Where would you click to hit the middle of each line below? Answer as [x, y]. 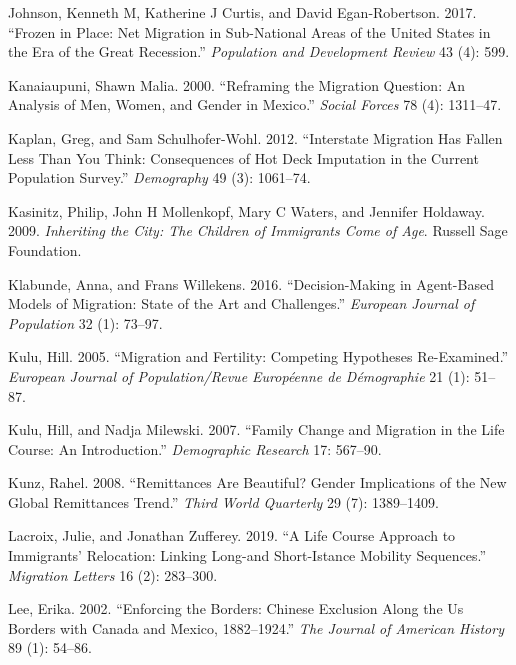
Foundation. [45, 249]
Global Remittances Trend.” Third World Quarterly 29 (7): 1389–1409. [223, 501]
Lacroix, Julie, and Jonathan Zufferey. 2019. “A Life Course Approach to [232, 535]
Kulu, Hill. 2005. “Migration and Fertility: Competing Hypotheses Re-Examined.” [258, 356]
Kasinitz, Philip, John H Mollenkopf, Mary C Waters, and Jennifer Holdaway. [246, 210]
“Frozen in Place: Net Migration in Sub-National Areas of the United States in [249, 31]
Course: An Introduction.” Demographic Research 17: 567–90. [195, 448]
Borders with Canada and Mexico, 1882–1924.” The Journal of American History [256, 627]
